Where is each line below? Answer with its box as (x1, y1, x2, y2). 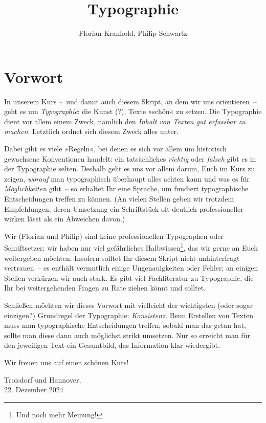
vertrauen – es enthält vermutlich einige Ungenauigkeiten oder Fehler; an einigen (4, 262, 258, 273)
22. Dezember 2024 (4, 384, 63, 395)
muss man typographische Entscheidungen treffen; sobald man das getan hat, (4, 320, 246, 330)
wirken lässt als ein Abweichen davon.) (4, 213, 125, 224)
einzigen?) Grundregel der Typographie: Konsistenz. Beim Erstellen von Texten (4, 309, 254, 320)
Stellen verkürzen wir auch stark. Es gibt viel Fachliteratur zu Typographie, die (4, 272, 254, 283)
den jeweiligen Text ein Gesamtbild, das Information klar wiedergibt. (4, 340, 220, 350)
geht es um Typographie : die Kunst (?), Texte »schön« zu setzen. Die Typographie (4, 106, 262, 117)
